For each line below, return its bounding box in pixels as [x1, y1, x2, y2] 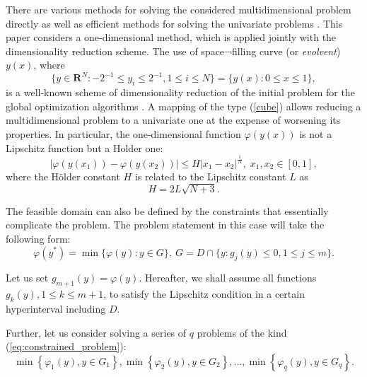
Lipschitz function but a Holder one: [6, 140, 163, 155]
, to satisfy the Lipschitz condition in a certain [103, 286, 305, 301]
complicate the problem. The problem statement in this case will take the [6, 217, 325, 232]
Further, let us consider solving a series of [6, 325, 187, 340]
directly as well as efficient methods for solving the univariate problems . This [6, 16, 343, 30]
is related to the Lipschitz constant [134, 168, 286, 183]
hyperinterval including [6, 301, 106, 315]
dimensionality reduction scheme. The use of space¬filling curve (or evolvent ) [6, 43, 341, 58]
